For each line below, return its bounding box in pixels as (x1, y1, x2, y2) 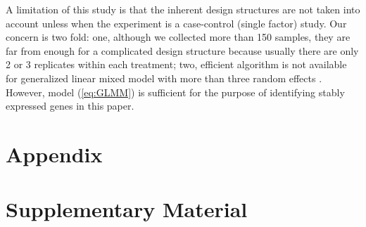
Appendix (6, 139, 103, 168)
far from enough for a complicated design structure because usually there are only (6, 43, 359, 58)
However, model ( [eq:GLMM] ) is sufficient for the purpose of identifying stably (6, 84, 345, 99)
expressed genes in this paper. (6, 98, 134, 113)
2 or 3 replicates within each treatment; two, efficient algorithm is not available (6, 57, 347, 72)
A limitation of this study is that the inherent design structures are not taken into (6, 2, 360, 16)
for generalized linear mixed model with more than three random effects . (6, 70, 322, 85)
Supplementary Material (6, 195, 248, 223)
